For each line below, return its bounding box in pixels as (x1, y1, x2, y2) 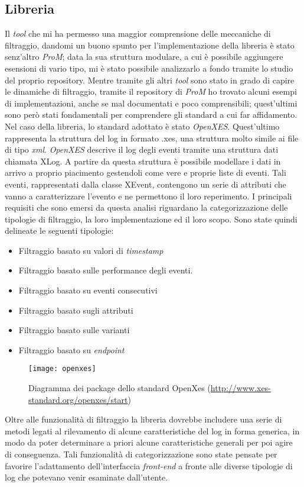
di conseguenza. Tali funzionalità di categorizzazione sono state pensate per (5, 448, 277, 460)
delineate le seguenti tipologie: (5, 224, 114, 237)
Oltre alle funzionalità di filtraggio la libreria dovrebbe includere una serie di (5, 413, 282, 425)
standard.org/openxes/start (28, 393, 128, 405)
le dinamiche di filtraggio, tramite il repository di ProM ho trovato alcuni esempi (5, 85, 297, 98)
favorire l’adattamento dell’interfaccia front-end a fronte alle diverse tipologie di (5, 459, 293, 472)
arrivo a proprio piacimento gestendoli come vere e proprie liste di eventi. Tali (5, 166, 286, 179)
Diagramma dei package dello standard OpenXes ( (28, 382, 211, 394)
